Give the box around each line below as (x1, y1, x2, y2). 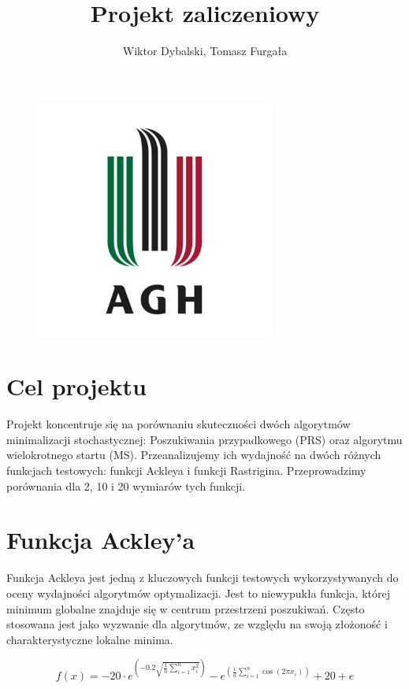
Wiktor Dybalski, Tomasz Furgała (122, 43, 288, 59)
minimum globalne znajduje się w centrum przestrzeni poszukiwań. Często (6, 600, 365, 617)
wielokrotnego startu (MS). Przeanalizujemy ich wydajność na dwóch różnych (6, 446, 381, 463)
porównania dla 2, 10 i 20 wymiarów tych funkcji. (6, 477, 246, 494)
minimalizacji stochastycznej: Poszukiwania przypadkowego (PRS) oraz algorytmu (6, 431, 403, 447)
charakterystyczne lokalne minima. (6, 631, 173, 647)
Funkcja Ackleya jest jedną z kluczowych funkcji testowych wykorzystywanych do (6, 569, 399, 586)
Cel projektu (6, 370, 147, 402)
